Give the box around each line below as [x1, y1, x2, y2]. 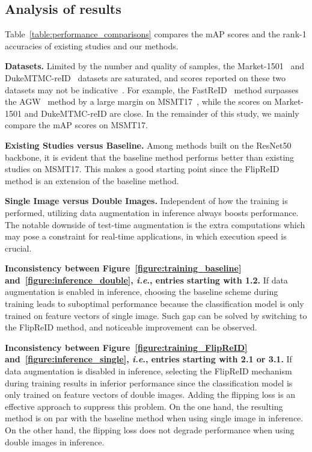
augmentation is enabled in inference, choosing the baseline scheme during [5, 285, 278, 298]
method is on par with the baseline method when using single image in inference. [5, 412, 304, 424]
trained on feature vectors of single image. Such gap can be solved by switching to [5, 309, 307, 321]
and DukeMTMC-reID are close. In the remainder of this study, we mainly [24, 107, 299, 119]
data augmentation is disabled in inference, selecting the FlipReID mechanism [5, 365, 292, 377]
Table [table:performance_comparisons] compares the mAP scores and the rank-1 [5, 28, 307, 40]
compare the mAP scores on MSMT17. [5, 119, 148, 131]
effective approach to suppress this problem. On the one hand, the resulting [5, 400, 283, 412]
